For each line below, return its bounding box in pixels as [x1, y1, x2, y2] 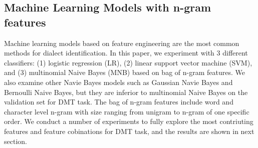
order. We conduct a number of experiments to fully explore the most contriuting [4, 116, 253, 126]
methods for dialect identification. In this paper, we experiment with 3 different [4, 47, 248, 58]
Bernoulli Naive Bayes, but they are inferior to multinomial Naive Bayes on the [4, 86, 248, 97]
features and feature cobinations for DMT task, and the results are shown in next [4, 125, 254, 136]
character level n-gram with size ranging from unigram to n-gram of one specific [4, 106, 249, 116]
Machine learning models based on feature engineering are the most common [4, 37, 239, 48]
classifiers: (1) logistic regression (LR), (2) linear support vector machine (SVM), [4, 57, 252, 67]
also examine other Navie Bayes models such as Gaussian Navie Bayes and [4, 76, 233, 87]
